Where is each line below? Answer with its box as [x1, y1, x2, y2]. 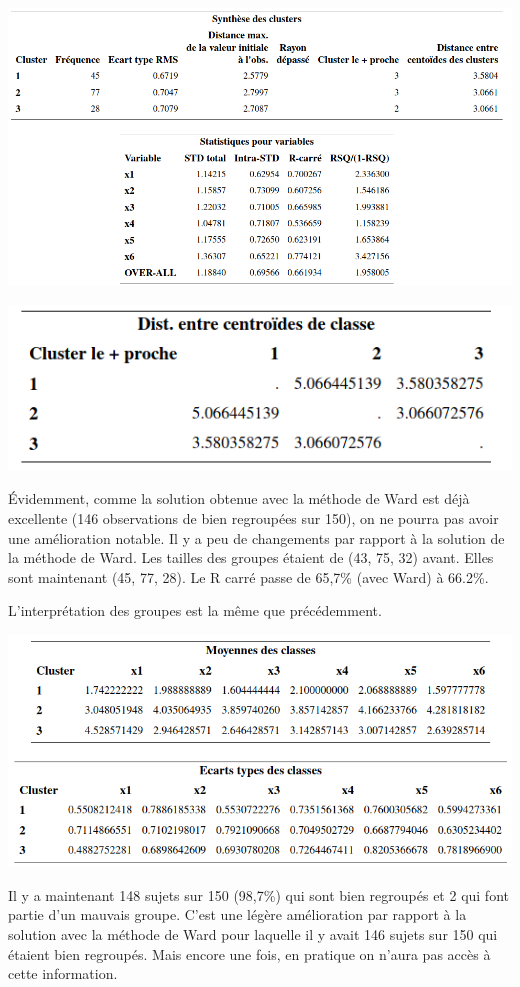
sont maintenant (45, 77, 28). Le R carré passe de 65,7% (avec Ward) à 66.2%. [8, 566, 489, 587]
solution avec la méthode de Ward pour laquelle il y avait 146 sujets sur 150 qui [8, 923, 498, 944]
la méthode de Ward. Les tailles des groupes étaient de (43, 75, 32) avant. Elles [8, 547, 494, 568]
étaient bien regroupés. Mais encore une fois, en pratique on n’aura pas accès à [8, 943, 491, 964]
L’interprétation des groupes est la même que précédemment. [8, 600, 382, 621]
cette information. [8, 963, 118, 984]
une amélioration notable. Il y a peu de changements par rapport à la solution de [8, 527, 505, 548]
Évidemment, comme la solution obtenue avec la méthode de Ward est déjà [8, 488, 470, 509]
